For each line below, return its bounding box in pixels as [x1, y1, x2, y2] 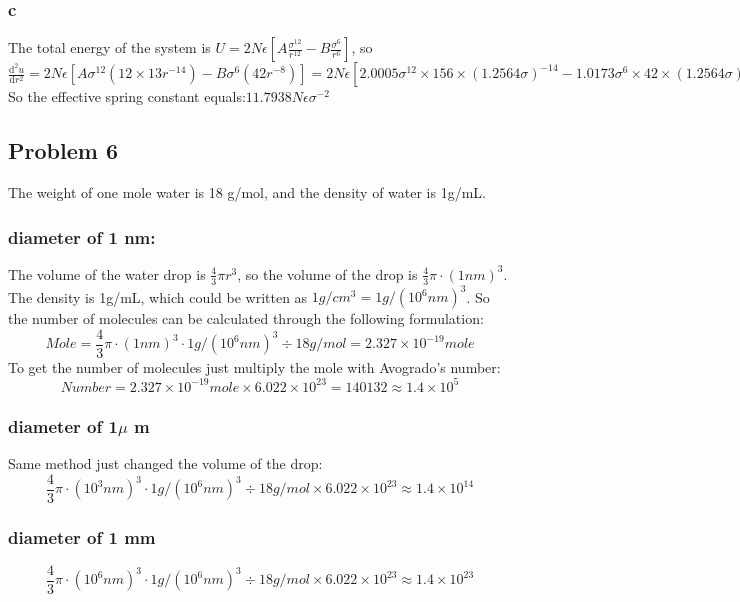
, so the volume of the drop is [237, 263, 418, 284]
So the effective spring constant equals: [8, 86, 246, 107]
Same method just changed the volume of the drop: [8, 453, 323, 474]
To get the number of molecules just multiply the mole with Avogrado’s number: [8, 356, 501, 377]
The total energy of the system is [8, 37, 211, 58]
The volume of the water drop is [8, 263, 206, 284]
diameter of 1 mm [8, 524, 156, 549]
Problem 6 [8, 135, 118, 166]
